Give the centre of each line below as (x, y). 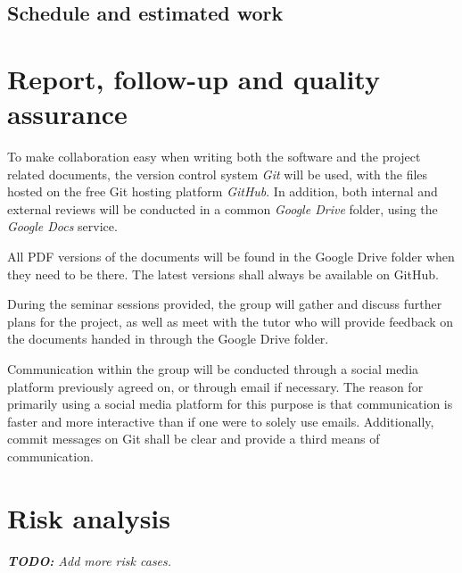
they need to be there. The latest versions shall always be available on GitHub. (223, 274)
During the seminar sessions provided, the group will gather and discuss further (225, 304)
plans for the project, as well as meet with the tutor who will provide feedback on (231, 321)
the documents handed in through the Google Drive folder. (168, 339)
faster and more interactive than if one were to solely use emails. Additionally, (221, 421)
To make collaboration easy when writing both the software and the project (214, 157)
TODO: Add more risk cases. (90, 560)
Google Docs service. (62, 226)
